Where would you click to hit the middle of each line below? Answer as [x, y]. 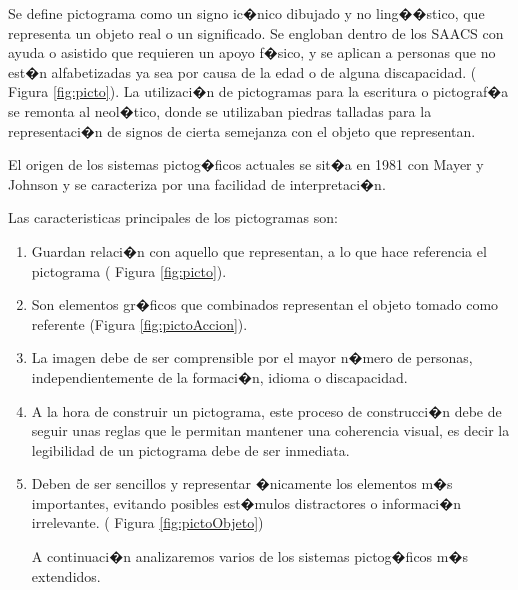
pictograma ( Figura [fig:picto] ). [129, 270]
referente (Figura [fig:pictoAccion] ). [139, 323]
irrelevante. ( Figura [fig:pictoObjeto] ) [147, 522]
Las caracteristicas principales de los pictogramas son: [173, 217]
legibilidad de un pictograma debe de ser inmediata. [190, 449]
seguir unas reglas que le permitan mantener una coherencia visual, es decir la [270, 430]
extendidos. [66, 575]
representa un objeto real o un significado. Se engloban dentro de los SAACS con [256, 32]
